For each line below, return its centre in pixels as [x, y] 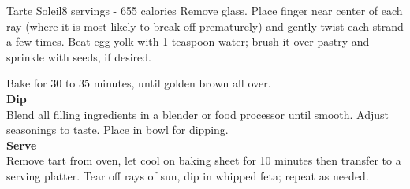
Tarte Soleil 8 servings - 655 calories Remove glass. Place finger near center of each [205, 10]
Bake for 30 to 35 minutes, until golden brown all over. [139, 83]
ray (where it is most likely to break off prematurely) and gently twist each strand [205, 26]
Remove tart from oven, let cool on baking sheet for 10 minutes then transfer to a [204, 160]
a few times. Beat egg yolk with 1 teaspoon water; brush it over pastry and [188, 41]
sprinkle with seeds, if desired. [79, 56]
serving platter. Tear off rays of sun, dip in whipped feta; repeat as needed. [188, 175]
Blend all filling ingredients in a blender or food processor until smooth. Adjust [198, 114]
